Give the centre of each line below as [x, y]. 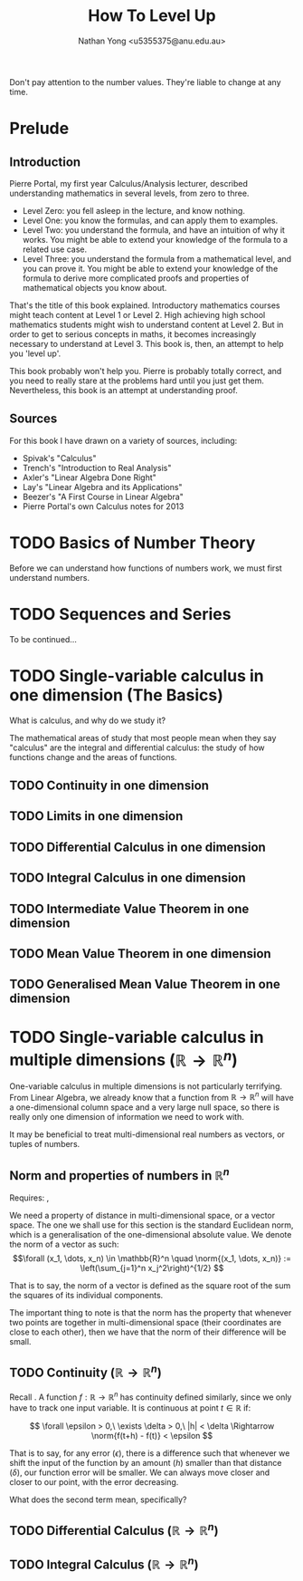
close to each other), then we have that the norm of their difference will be [148, 1332]
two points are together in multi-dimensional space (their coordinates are [146, 1323]
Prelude [39, 129]
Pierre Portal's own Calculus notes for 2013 [103, 506]
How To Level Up [152, 16]
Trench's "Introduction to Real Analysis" [97, 468]
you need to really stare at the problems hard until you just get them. [137, 381]
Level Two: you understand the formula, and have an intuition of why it [153, 230]
